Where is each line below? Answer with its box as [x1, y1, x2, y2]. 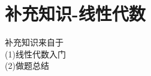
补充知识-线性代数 [5, 1, 146, 26]
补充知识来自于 [5, 36, 64, 48]
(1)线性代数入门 [5, 47, 66, 60]
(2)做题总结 [5, 59, 49, 72]
